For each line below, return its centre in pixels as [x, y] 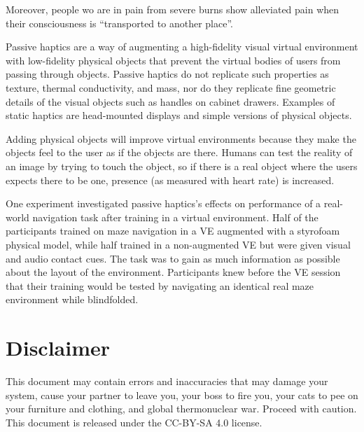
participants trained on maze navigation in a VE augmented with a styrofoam [173, 231]
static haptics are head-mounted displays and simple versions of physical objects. [179, 115]
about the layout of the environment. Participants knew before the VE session [173, 272]
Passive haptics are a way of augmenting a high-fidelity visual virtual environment [182, 47]
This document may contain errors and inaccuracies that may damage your [167, 381]
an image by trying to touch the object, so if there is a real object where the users [182, 166]
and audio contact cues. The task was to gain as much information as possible [173, 258]
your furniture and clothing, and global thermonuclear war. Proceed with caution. [181, 409]
